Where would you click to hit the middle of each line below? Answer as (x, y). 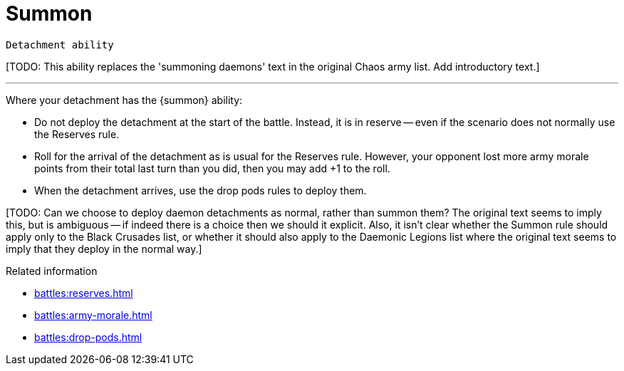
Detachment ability (60, 45)
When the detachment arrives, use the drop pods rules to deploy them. (201, 190)
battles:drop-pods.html (88, 337)
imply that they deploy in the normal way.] (104, 249)
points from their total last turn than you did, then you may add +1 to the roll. (212, 168)
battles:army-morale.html (93, 315)
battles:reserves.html (84, 293)
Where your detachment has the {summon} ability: (124, 100)
